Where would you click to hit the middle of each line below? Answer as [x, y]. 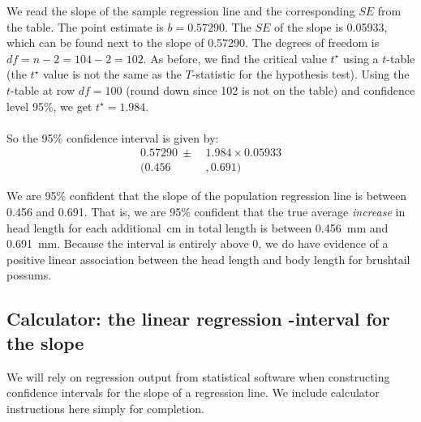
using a [361, 58]
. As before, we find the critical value [235, 58]
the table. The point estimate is [85, 26]
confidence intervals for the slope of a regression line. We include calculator [193, 392]
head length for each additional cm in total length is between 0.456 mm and [198, 227]
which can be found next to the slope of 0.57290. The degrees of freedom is [193, 43]
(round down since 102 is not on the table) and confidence [271, 90]
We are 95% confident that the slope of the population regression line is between [207, 196]
